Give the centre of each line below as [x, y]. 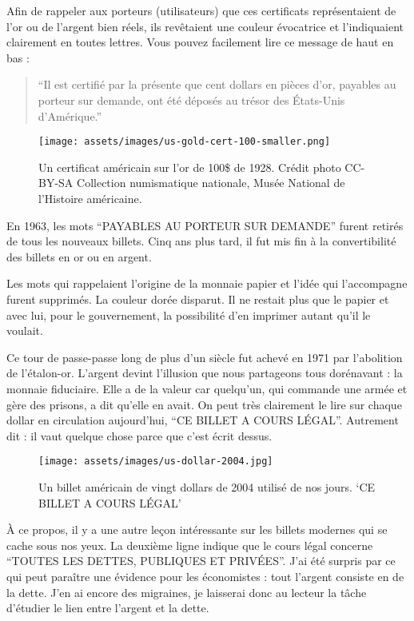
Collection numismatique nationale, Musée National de [211, 183]
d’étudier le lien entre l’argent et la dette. [108, 608]
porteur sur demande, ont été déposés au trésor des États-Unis [191, 100]
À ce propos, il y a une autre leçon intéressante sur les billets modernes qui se [197, 529]
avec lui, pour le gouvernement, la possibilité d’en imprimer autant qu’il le [189, 314]
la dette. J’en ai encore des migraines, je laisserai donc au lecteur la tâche [187, 592]
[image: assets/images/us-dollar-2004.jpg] [156, 462]
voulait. [25, 330]
